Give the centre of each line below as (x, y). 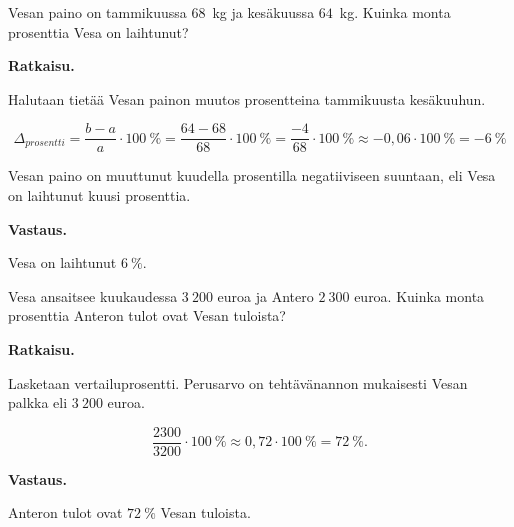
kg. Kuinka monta (395, 12)
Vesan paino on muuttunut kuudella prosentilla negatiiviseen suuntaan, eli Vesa (252, 175)
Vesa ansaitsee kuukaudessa (93, 295)
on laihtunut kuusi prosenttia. (99, 195)
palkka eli (38, 402)
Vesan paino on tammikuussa (97, 12)
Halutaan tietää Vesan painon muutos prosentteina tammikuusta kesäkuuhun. (247, 98)
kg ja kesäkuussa (263, 12)
